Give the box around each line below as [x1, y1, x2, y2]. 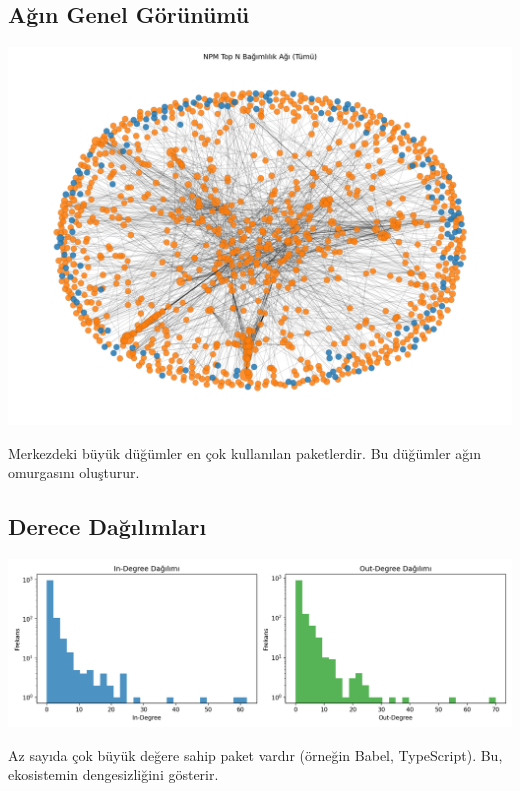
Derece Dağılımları [8, 511, 207, 542]
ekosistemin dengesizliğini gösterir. [8, 764, 219, 785]
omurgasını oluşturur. [8, 462, 140, 483]
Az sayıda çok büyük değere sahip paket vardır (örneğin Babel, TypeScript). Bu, [8, 744, 503, 765]
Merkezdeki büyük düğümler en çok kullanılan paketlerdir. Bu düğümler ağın [8, 442, 481, 463]
